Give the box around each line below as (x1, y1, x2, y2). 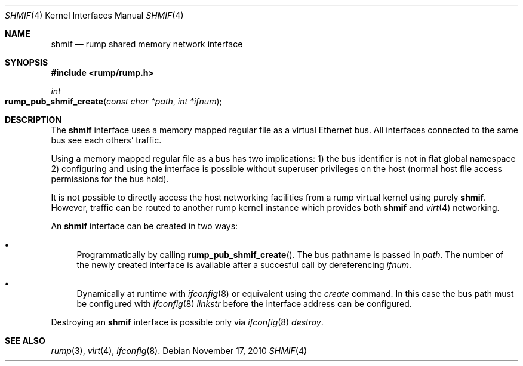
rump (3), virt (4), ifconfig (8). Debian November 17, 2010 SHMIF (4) (51, 346, 307, 356)
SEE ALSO (5, 336, 45, 346)
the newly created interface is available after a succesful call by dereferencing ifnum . (76, 260, 412, 270)
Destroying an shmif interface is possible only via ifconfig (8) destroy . (51, 317, 324, 327)
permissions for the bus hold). (51, 174, 169, 184)
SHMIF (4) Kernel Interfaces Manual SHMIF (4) (5, 10, 184, 20)
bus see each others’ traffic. (51, 135, 162, 145)
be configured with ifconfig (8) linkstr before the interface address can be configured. (76, 299, 412, 309)
